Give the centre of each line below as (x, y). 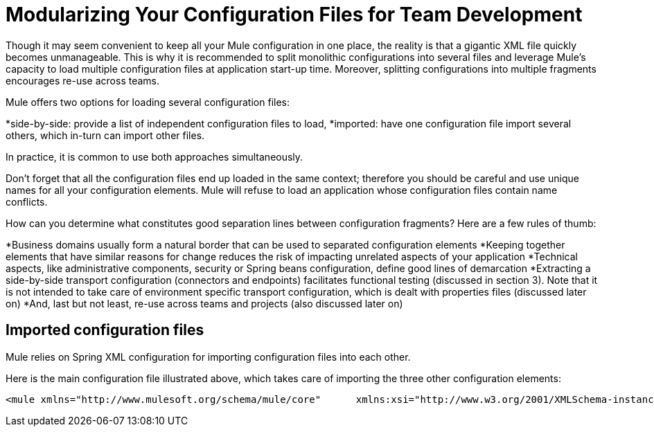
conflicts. (27, 201)
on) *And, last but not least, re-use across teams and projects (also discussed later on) (204, 303)
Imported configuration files (105, 330)
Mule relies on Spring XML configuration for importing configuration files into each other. (208, 357)
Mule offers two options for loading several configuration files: (148, 102)
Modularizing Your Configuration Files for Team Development (294, 15)
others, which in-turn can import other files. (105, 135)
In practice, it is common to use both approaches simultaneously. (154, 156)
